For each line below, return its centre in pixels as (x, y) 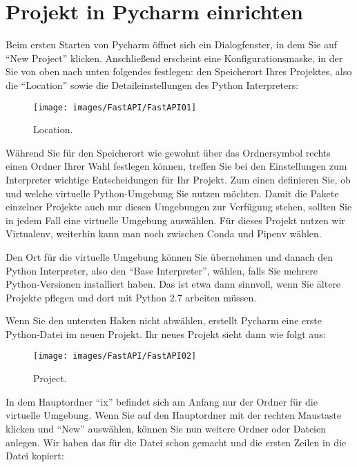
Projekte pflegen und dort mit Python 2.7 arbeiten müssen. (131, 297)
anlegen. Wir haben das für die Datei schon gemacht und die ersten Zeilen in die (176, 442)
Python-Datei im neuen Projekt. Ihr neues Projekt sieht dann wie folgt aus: (166, 334)
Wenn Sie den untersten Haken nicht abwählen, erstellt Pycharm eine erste (164, 320)
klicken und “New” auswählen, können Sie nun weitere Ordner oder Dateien (166, 428)
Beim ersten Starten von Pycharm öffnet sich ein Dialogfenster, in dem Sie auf (172, 44)
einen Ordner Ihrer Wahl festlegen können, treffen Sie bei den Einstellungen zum (176, 166)
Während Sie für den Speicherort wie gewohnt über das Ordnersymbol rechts (168, 152)
